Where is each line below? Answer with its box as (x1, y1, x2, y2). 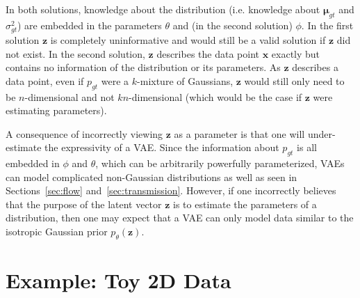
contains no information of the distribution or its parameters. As (6, 60, 281, 74)
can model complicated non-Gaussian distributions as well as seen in (6, 169, 297, 184)
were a (101, 73, 129, 88)
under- (307, 126, 336, 141)
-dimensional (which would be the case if (129, 89, 302, 104)
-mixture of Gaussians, (137, 73, 234, 88)
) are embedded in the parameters (17, 17, 162, 32)
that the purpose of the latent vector (6, 196, 162, 211)
